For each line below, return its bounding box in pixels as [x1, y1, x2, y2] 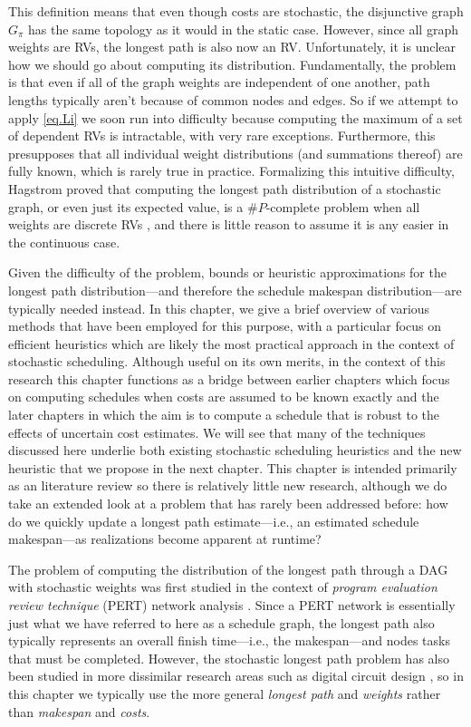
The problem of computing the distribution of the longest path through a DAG [8, 559, 448, 578]
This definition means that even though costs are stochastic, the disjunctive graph [8, 2, 464, 20]
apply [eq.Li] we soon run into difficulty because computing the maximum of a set [8, 108, 463, 127]
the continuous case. [8, 232, 120, 251]
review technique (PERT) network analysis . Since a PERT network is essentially [8, 596, 456, 614]
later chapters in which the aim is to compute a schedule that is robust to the [8, 405, 440, 424]
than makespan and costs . [8, 702, 150, 721]
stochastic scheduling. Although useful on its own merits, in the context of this [8, 352, 446, 371]
